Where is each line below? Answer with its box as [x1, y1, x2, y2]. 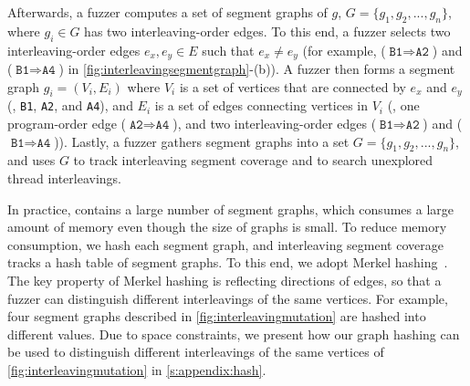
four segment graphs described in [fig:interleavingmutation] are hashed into [7, 307, 426, 326]
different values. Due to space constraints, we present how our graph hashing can [7, 324, 460, 343]
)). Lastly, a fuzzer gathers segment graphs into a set [54, 131, 350, 151]
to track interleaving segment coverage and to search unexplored [73, 151, 433, 170]
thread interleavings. [7, 169, 122, 188]
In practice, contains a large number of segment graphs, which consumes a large [7, 199, 454, 218]
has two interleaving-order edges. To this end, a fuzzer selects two [84, 21, 451, 40]
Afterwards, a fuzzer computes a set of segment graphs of [7, 3, 328, 21]
